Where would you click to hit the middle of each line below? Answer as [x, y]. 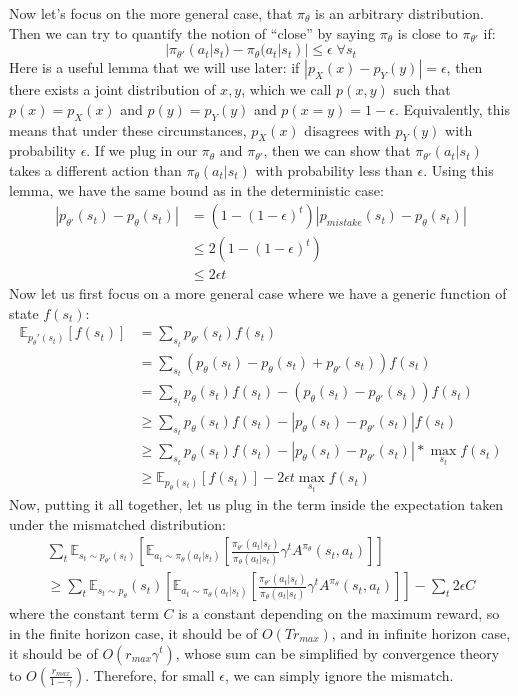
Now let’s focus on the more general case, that [151, 13]
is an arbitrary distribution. [399, 13]
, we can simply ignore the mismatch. [339, 674]
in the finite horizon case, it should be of [133, 632]
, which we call [286, 89]
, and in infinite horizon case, [421, 632]
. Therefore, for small [150, 674]
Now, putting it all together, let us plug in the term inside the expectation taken [256, 504]
